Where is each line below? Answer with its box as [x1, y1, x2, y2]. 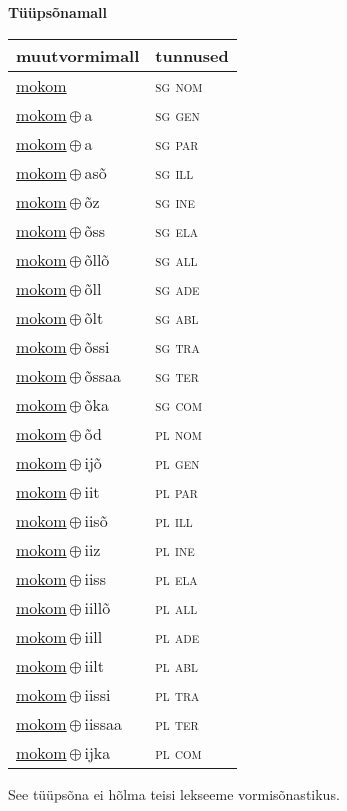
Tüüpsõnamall [8, 2, 108, 22]
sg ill [155, 160, 194, 184]
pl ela [155, 566, 198, 590]
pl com [155, 740, 202, 764]
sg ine [155, 189, 196, 213]
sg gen [155, 102, 200, 126]
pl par [155, 479, 198, 503]
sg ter [155, 363, 199, 387]
